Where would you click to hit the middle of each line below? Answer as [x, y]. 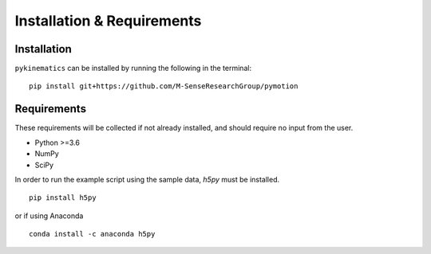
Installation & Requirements [108, 21]
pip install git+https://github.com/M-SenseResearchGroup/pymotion [164, 86]
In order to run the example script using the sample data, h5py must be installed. [147, 179]
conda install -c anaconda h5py [92, 234]
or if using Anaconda [49, 216]
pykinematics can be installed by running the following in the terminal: [133, 68]
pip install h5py [63, 198]
